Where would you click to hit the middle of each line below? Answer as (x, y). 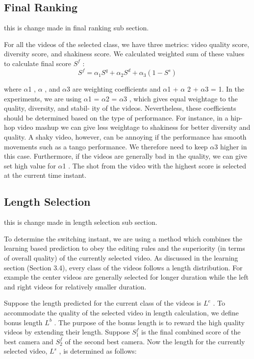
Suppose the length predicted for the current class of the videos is (103, 303)
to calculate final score (38, 63)
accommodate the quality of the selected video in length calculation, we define (121, 312)
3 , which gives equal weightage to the (181, 98)
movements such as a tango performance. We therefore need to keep (106, 146)
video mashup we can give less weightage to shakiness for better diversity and (134, 127)
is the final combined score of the (191, 332)
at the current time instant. (45, 175)
